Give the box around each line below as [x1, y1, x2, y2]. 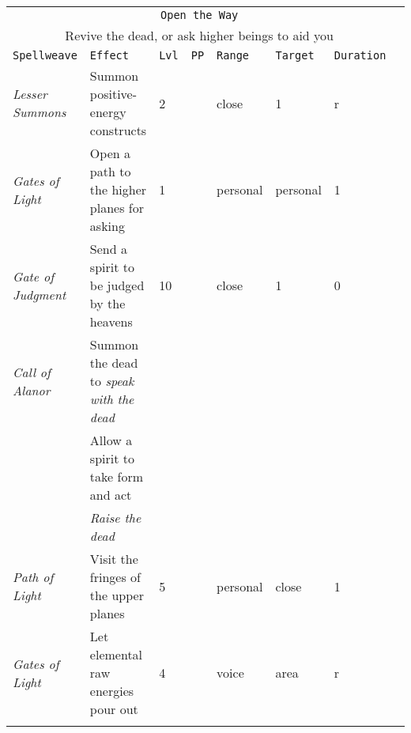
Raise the [89, 508, 141, 527]
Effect [89, 49, 129, 62]
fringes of [89, 568, 141, 586]
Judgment [13, 285, 66, 304]
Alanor [13, 380, 51, 399]
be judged [89, 276, 145, 294]
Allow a [89, 431, 133, 449]
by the [89, 294, 126, 312]
